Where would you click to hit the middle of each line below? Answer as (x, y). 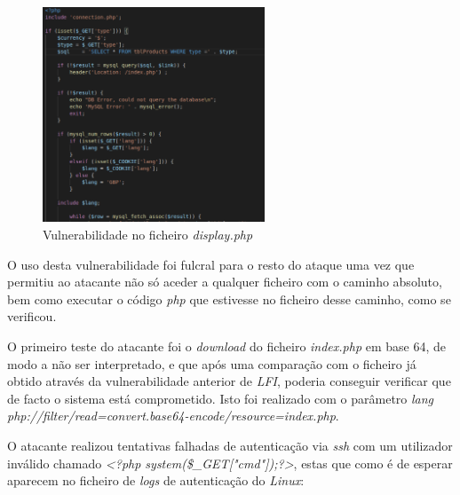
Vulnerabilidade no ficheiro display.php (148, 235)
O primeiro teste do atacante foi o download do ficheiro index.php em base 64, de (227, 346)
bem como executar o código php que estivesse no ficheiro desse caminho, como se (229, 299)
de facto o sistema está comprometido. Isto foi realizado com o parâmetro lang (221, 398)
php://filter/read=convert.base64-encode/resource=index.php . (173, 416)
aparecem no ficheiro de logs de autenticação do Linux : (156, 480)
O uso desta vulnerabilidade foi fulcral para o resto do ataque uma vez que (211, 264)
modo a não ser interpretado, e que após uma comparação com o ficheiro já (212, 363)
